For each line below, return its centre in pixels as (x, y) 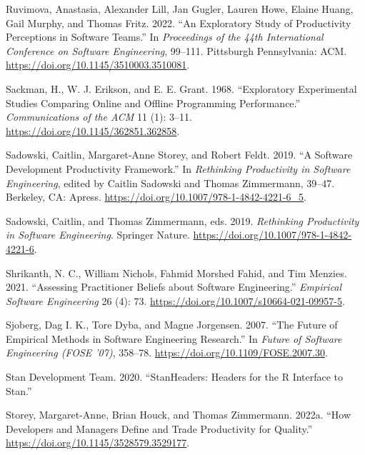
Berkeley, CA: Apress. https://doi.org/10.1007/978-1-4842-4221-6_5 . (156, 197)
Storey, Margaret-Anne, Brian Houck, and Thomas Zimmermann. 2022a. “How (179, 415)
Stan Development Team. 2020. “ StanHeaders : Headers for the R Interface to (175, 377)
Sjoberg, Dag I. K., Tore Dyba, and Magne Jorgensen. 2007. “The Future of (172, 325)
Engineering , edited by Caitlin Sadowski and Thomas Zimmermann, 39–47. (170, 182)
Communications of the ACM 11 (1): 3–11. (99, 117)
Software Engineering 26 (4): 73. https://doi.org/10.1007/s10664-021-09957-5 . (175, 300)
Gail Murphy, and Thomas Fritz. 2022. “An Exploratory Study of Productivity (179, 22)
